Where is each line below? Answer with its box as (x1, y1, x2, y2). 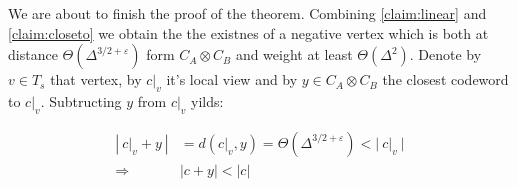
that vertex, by (50, 69, 142, 90)
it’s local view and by (166, 69, 298, 90)
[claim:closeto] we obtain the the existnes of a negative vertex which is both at (8, 22, 489, 43)
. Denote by (409, 44, 482, 65)
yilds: (191, 90, 224, 111)
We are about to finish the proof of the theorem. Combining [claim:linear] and (8, 3, 487, 23)
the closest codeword (382, 69, 509, 90)
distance (8, 44, 58, 65)
